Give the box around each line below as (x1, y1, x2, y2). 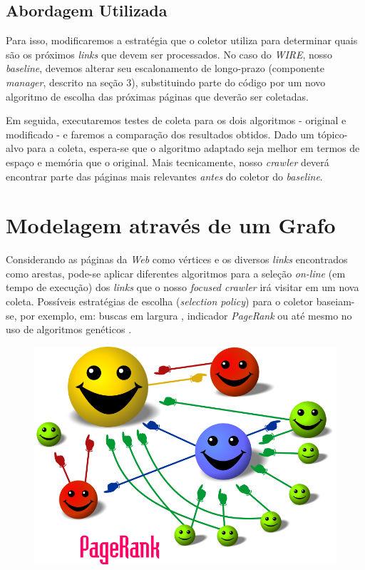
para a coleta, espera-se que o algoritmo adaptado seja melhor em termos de (26, 141, 360, 156)
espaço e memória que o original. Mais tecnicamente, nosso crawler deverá (6, 154, 329, 169)
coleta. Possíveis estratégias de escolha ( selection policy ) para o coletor (6, 294, 314, 309)
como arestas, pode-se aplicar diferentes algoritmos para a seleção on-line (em (6, 265, 346, 280)
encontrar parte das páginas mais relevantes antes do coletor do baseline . (6, 168, 323, 183)
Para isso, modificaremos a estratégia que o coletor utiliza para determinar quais (6, 33, 358, 48)
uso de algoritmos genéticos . (6, 322, 132, 337)
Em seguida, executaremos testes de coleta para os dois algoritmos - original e (6, 113, 346, 128)
